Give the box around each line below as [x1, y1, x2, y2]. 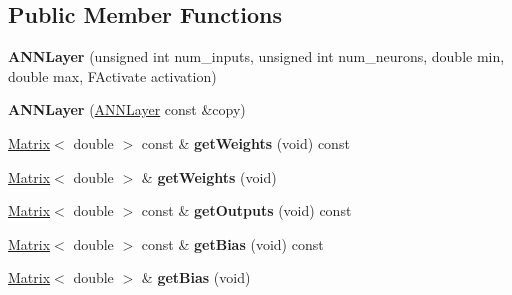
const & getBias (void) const [141, 233, 324, 254]
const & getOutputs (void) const [141, 200, 352, 221]
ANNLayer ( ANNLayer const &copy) [8, 99, 246, 120]
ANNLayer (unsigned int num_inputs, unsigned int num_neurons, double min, [8, 46, 505, 67]
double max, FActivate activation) [8, 65, 217, 86]
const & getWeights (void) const [141, 132, 350, 153]
